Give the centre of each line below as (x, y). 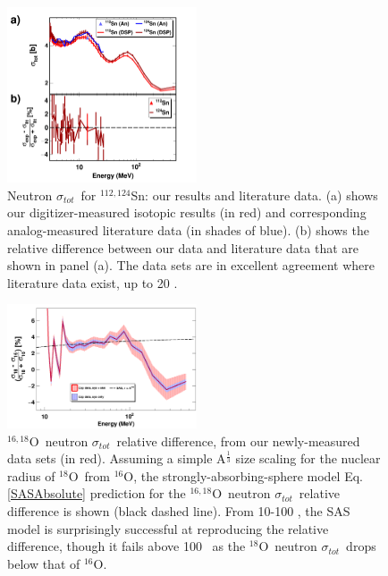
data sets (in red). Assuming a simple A (117, 458)
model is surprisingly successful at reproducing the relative (168, 528)
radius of (31, 475)
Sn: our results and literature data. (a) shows (254, 195)
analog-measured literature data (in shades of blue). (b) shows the (188, 230)
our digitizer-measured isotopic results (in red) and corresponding (187, 212)
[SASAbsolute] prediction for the (97, 493)
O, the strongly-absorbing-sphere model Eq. (243, 475)
